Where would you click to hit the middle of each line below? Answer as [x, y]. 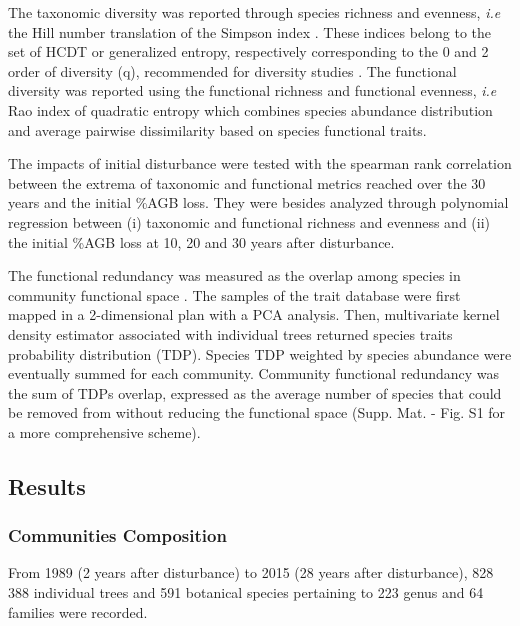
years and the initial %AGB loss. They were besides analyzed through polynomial [258, 202]
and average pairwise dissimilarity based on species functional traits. [217, 129]
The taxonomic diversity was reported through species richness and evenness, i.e [254, 12]
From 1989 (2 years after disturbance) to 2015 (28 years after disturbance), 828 [251, 572]
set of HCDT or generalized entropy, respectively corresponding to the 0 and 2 [248, 51]
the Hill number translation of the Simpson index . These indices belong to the [250, 31]
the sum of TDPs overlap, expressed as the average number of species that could [255, 392]
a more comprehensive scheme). [104, 431]
